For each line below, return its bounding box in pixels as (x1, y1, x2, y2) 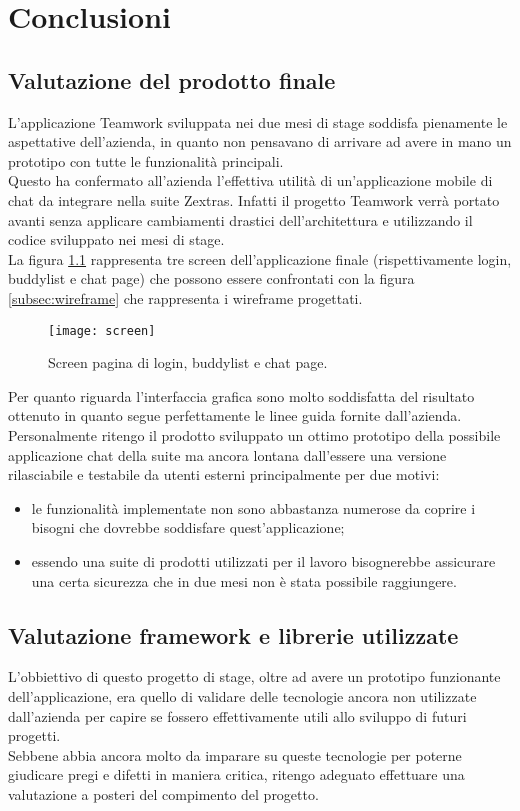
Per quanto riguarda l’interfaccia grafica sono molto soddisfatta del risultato (8, 385, 475, 406)
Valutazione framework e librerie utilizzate (8, 619, 459, 650)
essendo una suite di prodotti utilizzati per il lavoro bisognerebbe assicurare (31, 550, 496, 571)
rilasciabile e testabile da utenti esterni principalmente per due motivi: (8, 464, 440, 485)
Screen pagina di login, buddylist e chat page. (48, 352, 328, 373)
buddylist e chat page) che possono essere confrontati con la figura (8, 268, 415, 289)
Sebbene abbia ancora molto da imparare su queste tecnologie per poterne (8, 744, 462, 765)
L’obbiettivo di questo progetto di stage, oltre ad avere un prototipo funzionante (8, 666, 501, 687)
